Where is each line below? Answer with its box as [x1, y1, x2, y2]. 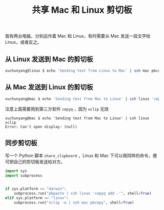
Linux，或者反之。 [5, 39, 42, 45]
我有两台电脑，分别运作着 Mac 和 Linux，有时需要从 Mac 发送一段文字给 [5, 33, 151, 39]
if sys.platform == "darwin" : [5, 186, 67, 191]
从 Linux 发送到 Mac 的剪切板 [5, 55, 93, 63]
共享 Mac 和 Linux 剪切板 [32, 4, 132, 16]
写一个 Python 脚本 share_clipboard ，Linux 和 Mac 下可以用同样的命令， [5, 153, 153, 158]
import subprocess [5, 173, 42, 178]
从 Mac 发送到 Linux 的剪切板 [5, 83, 93, 91]
